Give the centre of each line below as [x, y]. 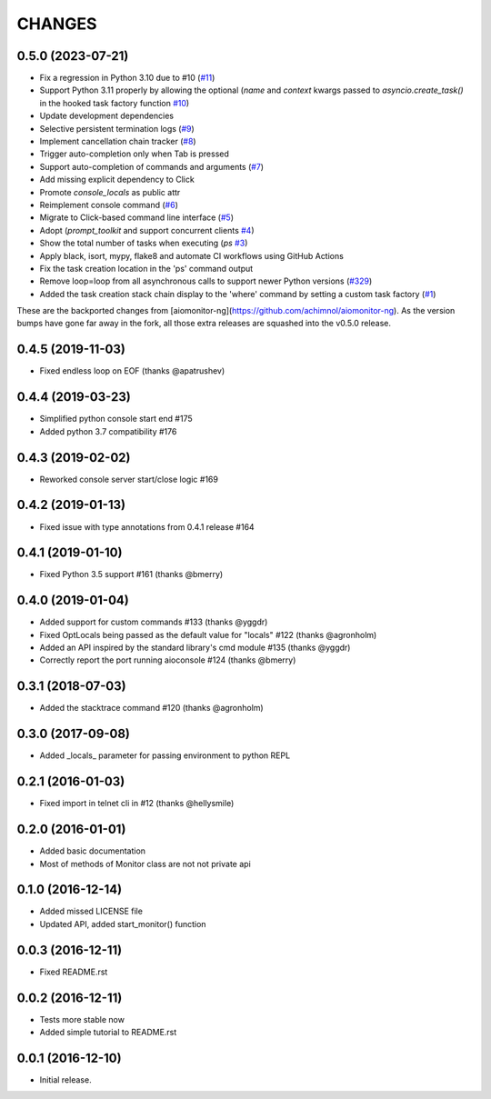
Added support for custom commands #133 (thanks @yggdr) [154, 622]
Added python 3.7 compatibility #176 [108, 431]
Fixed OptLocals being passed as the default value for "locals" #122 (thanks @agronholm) [208, 634]
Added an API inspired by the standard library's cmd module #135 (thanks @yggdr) [195, 648]
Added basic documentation [92, 851]
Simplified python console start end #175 [116, 419]
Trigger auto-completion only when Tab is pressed [134, 154]
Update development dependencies [107, 116]
